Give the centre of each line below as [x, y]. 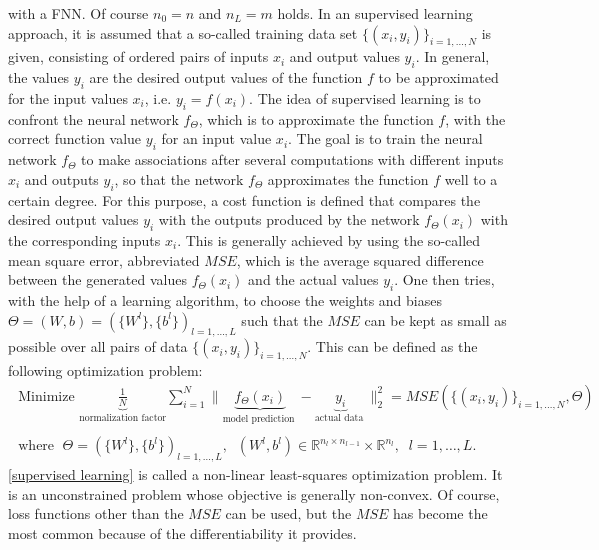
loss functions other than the [96, 513]
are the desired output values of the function [226, 77]
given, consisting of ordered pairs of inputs [138, 56]
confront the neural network [93, 118]
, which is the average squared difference [360, 259]
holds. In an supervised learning [375, 13]
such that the [282, 319]
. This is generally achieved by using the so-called [329, 239]
